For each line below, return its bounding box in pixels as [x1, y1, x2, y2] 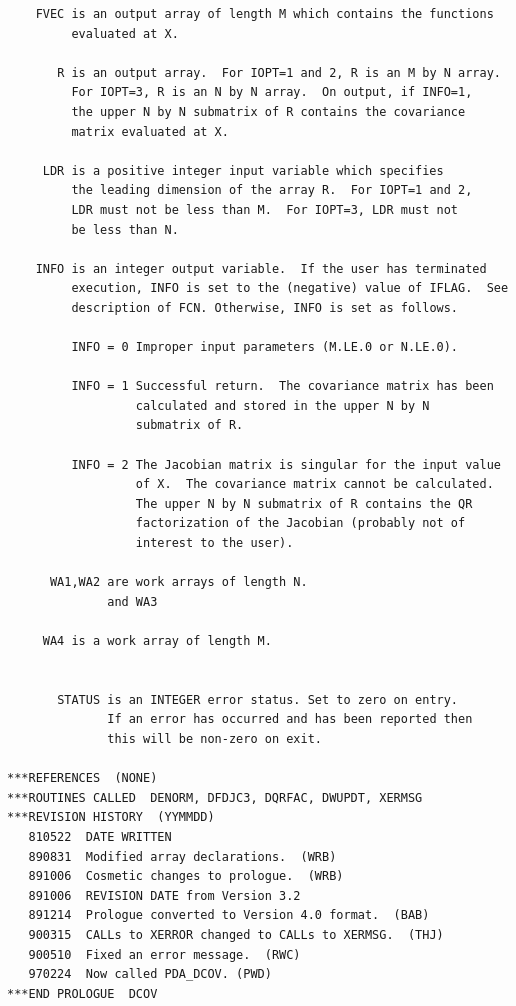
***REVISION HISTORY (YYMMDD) [7, 810, 215, 825]
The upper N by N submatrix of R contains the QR [135, 496, 473, 511]
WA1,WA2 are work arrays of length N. [49, 575, 308, 590]
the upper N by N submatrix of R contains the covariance [71, 104, 466, 119]
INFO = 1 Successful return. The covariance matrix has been [71, 379, 494, 394]
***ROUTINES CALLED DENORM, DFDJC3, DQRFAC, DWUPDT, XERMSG [7, 790, 423, 805]
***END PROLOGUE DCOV [7, 986, 158, 1001]
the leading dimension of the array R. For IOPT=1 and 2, [71, 183, 473, 198]
